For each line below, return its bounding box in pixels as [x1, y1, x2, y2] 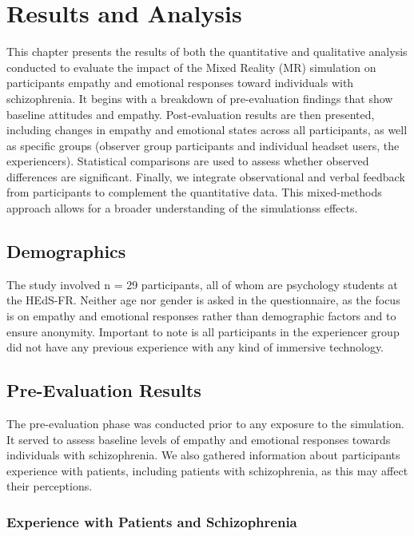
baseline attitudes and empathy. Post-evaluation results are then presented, [6, 105, 375, 122]
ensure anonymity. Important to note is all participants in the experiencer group [6, 323, 400, 339]
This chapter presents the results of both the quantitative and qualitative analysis [6, 43, 408, 60]
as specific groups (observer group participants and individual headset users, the [6, 137, 400, 153]
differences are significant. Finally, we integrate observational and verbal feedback [6, 168, 405, 185]
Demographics [6, 239, 126, 264]
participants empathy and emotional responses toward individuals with [6, 74, 354, 91]
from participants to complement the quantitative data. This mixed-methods [6, 184, 382, 201]
